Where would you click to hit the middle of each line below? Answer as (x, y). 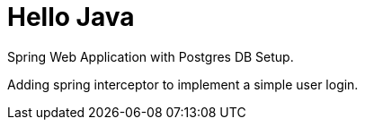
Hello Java (71, 17)
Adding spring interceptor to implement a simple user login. (183, 84)
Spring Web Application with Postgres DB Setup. (151, 56)
